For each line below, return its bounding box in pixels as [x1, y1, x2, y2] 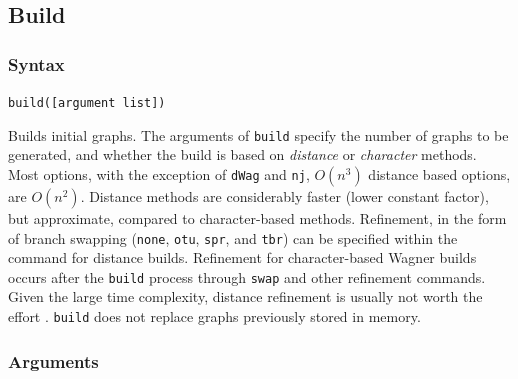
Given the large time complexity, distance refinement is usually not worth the [8, 286, 483, 307]
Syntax [8, 51, 65, 76]
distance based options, [368, 163, 511, 184]
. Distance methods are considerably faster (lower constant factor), [80, 185, 489, 206]
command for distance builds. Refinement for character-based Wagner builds [8, 247, 477, 268]
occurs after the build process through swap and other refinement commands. [8, 266, 486, 287]
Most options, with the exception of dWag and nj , [8, 163, 310, 184]
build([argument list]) [8, 96, 166, 110]
